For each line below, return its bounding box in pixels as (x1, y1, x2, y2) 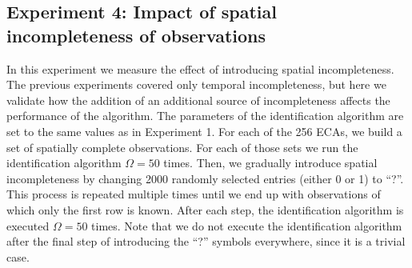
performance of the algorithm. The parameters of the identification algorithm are (6, 107, 404, 124)
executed (6, 217, 50, 234)
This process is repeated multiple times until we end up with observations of (6, 186, 381, 202)
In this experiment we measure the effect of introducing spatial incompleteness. (6, 60, 394, 77)
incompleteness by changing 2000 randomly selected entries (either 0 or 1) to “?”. (6, 170, 404, 186)
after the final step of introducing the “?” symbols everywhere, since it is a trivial (6, 233, 406, 250)
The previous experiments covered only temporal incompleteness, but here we (6, 76, 386, 93)
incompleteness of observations (6, 22, 266, 47)
